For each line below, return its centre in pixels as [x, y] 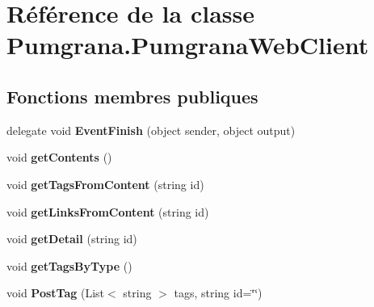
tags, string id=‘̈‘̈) [218, 293]
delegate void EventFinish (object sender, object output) [151, 130]
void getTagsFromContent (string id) [105, 184]
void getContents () [59, 157]
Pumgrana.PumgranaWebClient [188, 45]
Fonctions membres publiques [132, 96]
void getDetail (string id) [72, 239]
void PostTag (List [56, 293]
